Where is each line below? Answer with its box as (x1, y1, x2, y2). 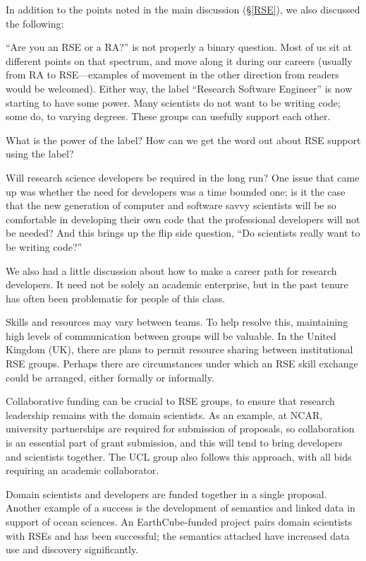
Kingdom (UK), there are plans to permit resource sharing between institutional (6, 342, 353, 357)
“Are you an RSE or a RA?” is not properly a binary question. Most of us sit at (6, 40, 352, 54)
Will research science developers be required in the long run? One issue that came (6, 170, 360, 184)
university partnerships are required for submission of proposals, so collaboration (6, 421, 355, 436)
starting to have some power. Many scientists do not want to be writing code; (6, 95, 341, 110)
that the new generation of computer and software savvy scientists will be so (6, 198, 336, 213)
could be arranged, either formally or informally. (6, 370, 214, 384)
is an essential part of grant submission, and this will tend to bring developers (6, 435, 343, 450)
